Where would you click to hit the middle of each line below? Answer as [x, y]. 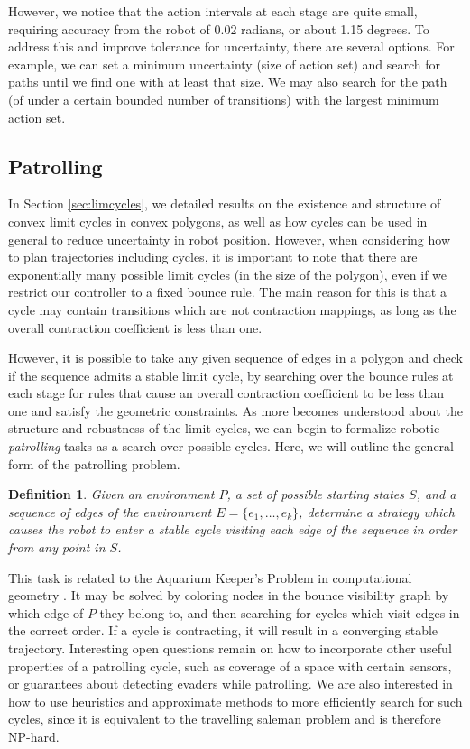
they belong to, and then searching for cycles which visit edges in [280, 612]
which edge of [46, 612]
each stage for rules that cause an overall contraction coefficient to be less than [226, 393]
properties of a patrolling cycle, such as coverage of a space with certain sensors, [230, 666]
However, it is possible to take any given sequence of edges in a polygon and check [235, 358]
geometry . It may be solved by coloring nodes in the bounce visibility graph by [229, 595]
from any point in [57, 547]
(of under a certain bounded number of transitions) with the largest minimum [224, 99]
